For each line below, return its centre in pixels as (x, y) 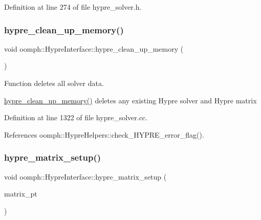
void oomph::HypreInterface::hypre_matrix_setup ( (85, 176)
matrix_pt (21, 194)
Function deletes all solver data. (54, 83)
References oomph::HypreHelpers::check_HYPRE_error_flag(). (104, 134)
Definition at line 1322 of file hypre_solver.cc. (76, 117)
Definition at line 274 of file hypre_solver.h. (73, 7)
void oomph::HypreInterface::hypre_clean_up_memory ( (94, 48)
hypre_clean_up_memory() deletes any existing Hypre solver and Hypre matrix (130, 100)
